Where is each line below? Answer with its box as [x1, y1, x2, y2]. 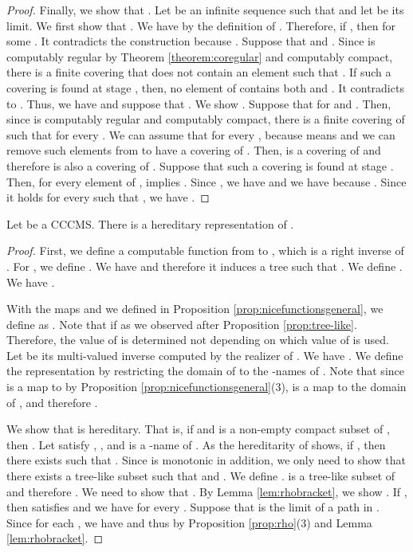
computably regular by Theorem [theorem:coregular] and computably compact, [6, 48, 393, 65]
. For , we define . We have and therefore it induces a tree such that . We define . [6, 257, 403, 274]
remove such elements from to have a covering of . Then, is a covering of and [6, 142, 381, 159]
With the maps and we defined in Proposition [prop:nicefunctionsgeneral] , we [6, 300, 383, 317]
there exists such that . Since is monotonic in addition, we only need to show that [6, 452, 406, 468]
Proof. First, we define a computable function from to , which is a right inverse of [6, 242, 404, 259]
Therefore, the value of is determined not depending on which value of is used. [6, 331, 389, 348]
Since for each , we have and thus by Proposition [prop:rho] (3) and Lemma [6, 514, 372, 530]
